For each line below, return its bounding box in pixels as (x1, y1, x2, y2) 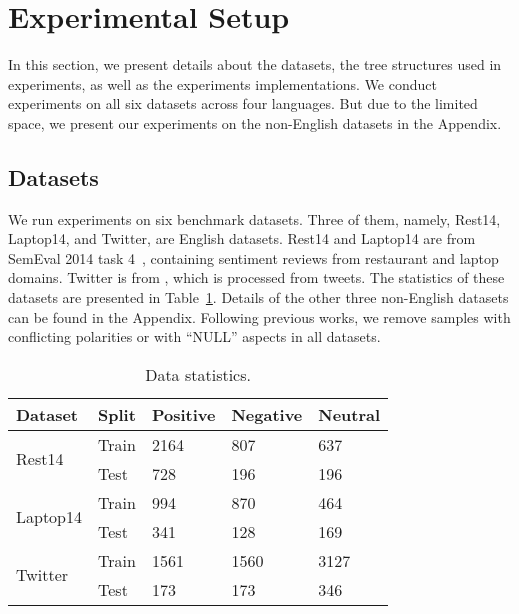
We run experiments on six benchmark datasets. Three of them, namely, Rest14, (8, 208, 501, 229)
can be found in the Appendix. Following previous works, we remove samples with (8, 306, 511, 327)
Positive (151, 402, 216, 426)
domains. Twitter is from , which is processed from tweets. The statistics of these (8, 267, 505, 288)
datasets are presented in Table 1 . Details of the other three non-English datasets (8, 287, 509, 308)
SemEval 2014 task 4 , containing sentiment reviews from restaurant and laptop (8, 247, 499, 268)
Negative (231, 402, 303, 426)
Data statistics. (145, 362, 251, 386)
